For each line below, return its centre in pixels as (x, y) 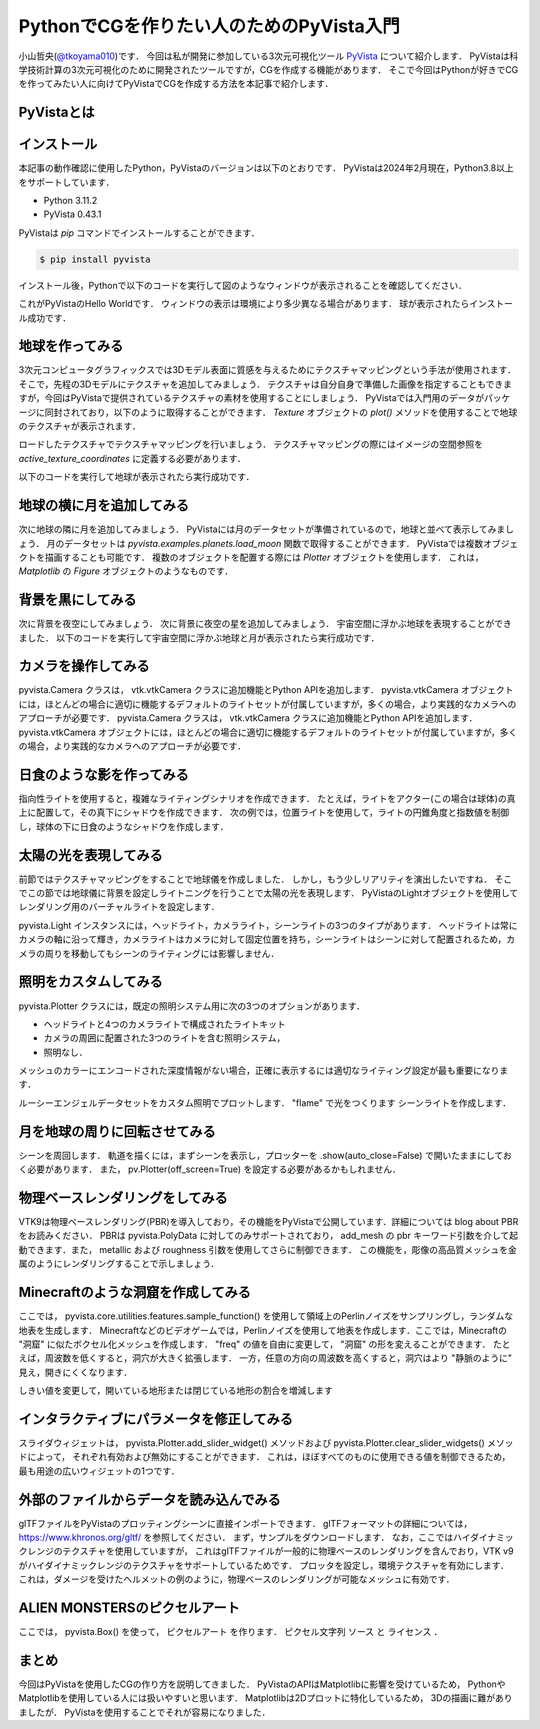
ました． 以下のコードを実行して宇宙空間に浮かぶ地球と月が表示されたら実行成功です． (199, 637)
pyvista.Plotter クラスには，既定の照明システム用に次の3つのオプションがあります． (191, 1006)
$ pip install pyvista (95, 259)
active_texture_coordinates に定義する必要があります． (132, 458)
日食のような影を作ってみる (103, 774)
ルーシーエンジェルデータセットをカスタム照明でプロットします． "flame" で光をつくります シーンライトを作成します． (265, 1102)
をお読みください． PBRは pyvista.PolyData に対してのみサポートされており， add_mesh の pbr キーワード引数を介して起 (268, 1236)
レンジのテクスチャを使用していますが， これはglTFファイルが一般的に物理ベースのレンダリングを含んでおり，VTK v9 (270, 1551)
